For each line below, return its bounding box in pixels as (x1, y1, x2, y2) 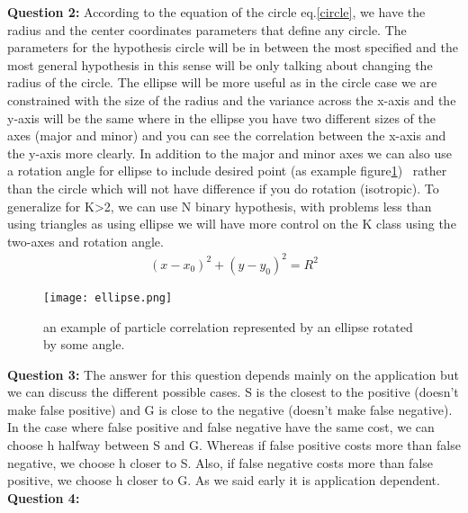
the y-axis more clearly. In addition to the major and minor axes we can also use (7, 143, 452, 162)
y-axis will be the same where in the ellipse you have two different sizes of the (7, 108, 436, 127)
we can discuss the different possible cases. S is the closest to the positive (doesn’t (7, 382, 459, 401)
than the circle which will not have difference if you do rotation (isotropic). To (7, 178, 439, 197)
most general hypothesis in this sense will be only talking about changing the (7, 55, 433, 74)
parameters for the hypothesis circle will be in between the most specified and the (7, 38, 459, 57)
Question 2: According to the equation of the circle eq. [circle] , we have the (7, 3, 426, 21)
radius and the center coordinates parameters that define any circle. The (7, 20, 407, 39)
